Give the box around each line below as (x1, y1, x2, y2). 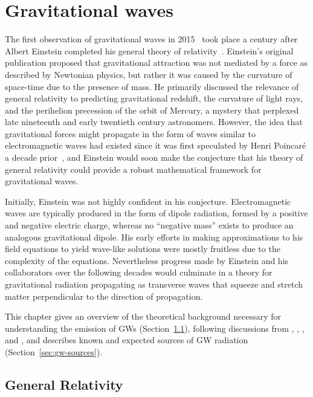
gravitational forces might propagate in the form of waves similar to (5, 127, 256, 140)
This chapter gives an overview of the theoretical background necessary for (5, 310, 282, 323)
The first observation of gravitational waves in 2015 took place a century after (5, 33, 298, 45)
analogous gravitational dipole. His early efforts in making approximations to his (5, 230, 303, 243)
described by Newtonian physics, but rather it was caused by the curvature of (5, 68, 292, 80)
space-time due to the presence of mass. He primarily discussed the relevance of (5, 80, 299, 92)
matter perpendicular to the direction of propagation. (5, 289, 203, 302)
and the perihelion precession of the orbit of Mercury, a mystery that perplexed (5, 103, 299, 116)
